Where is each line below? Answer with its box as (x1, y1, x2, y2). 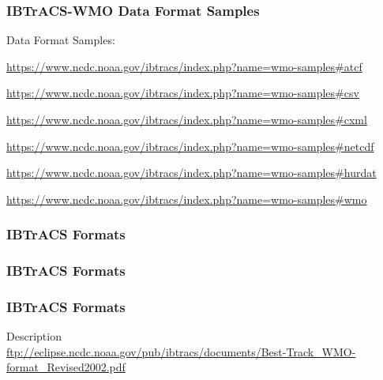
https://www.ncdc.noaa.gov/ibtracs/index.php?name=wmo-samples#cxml (6, 111, 367, 127)
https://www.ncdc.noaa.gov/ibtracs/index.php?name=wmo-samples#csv (6, 85, 359, 101)
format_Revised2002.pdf (6, 359, 126, 375)
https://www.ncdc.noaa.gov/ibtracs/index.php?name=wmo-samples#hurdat (6, 164, 377, 181)
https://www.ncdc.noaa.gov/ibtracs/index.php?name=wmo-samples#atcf (6, 58, 362, 74)
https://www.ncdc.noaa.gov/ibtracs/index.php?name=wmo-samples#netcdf (6, 137, 374, 154)
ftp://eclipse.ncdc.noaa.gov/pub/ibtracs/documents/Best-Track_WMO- (6, 343, 356, 359)
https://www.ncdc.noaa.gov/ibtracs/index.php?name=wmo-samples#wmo (6, 190, 367, 207)
